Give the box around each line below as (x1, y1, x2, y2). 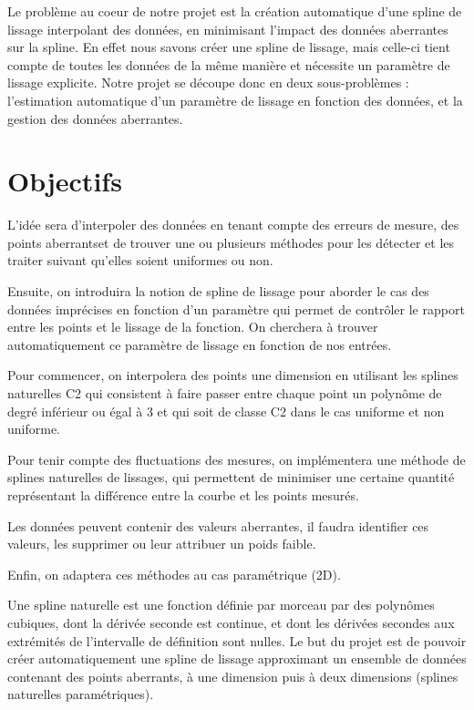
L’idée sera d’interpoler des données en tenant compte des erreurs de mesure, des (7, 215, 459, 234)
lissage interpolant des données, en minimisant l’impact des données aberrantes (7, 19, 448, 38)
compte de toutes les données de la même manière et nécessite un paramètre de (7, 55, 450, 74)
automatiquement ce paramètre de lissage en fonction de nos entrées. (7, 334, 392, 354)
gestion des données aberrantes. (7, 108, 183, 128)
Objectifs (7, 162, 122, 200)
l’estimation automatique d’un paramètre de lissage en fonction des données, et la (7, 90, 463, 109)
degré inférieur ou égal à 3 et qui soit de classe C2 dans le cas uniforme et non (7, 401, 445, 420)
